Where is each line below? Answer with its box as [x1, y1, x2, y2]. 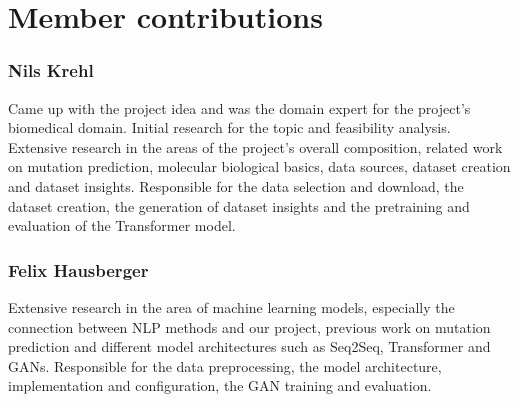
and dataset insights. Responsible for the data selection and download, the [8, 175, 464, 196]
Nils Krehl [8, 58, 94, 83]
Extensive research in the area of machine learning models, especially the [8, 296, 455, 317]
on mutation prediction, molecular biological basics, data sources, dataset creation [8, 156, 511, 177]
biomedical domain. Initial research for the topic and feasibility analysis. [8, 117, 451, 138]
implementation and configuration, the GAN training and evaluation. [8, 375, 432, 396]
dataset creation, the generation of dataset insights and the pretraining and [8, 195, 470, 216]
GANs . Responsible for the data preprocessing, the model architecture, [8, 355, 442, 376]
